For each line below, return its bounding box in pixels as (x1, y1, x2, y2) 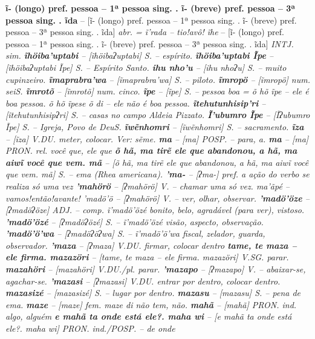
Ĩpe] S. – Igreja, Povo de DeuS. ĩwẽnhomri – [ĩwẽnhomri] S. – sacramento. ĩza (5, 120, 304, 133)
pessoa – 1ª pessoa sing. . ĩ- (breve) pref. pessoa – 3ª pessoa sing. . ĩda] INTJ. (5, 37, 294, 50)
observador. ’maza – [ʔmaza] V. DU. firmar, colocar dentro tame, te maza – (5, 239, 297, 251)
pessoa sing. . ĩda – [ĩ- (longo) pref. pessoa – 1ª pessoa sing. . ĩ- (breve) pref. (5, 13, 297, 26)
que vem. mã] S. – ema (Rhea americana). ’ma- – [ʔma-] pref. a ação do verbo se (5, 168, 310, 180)
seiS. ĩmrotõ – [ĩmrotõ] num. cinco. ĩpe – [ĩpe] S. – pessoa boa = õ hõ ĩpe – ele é (5, 85, 309, 97)
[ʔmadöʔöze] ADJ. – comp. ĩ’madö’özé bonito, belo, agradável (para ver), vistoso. (5, 203, 305, 216)
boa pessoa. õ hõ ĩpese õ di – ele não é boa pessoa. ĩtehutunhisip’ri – (5, 96, 266, 109)
